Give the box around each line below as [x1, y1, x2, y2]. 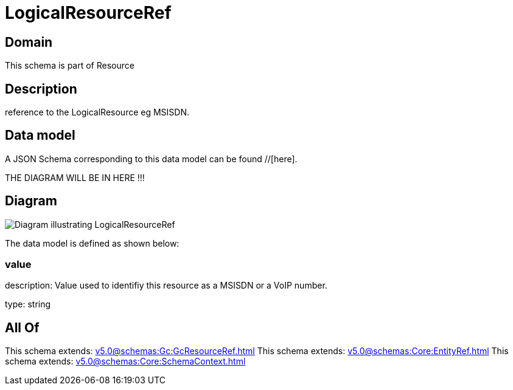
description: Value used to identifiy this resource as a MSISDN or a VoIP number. [5, 280, 327, 291]
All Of [5, 320, 40, 335]
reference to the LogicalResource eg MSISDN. [5, 107, 190, 118]
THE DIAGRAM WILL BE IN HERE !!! [5, 172, 145, 183]
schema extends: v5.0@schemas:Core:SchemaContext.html [5, 356, 246, 367]
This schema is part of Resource [5, 60, 134, 71]
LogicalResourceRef [5, 2, 172, 23]
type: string [5, 299, 51, 310]
